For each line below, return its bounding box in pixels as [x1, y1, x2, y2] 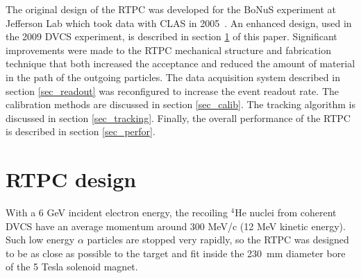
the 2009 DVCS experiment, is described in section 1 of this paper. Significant [6, 29, 337, 44]
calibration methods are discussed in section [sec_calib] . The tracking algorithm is [6, 97, 355, 112]
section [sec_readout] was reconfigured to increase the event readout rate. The [6, 83, 339, 98]
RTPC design [6, 165, 137, 193]
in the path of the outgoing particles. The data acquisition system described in [6, 69, 340, 84]
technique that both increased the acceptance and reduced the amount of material [6, 56, 355, 71]
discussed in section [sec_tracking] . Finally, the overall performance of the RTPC [6, 110, 351, 125]
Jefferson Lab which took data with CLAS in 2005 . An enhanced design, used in [6, 15, 352, 30]
